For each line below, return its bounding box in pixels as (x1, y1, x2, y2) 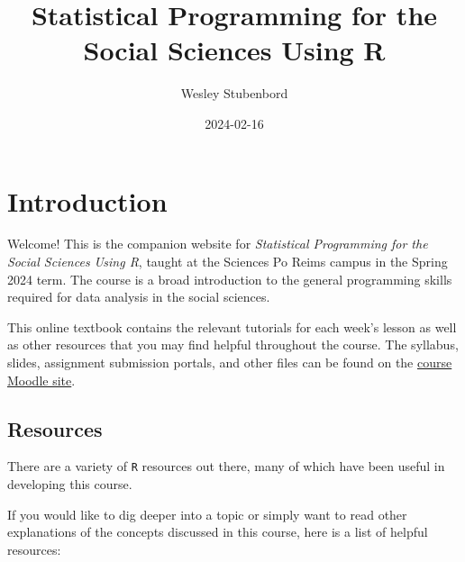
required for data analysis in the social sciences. (7, 287, 270, 306)
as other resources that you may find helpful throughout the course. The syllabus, (7, 335, 459, 354)
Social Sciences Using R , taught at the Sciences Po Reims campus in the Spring (7, 252, 448, 271)
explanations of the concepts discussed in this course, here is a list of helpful (7, 522, 428, 541)
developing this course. (7, 475, 132, 494)
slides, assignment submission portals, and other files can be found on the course (7, 353, 452, 371)
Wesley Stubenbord (180, 84, 288, 103)
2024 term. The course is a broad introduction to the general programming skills (7, 269, 452, 288)
